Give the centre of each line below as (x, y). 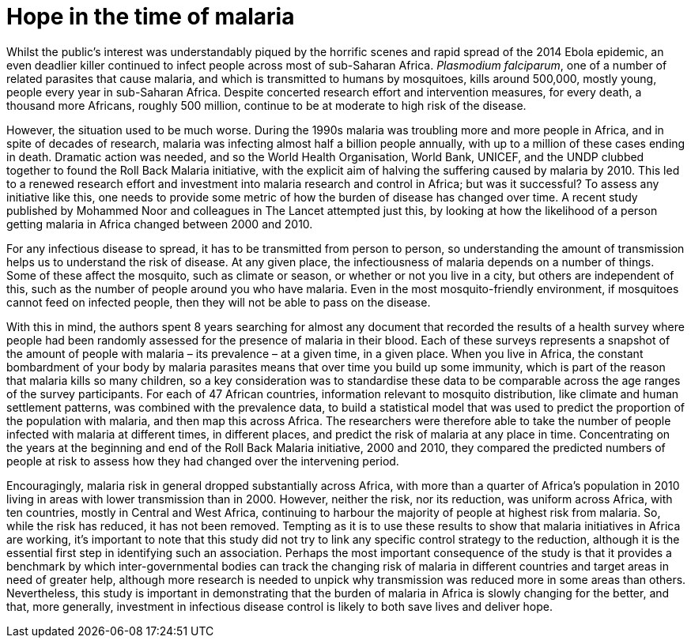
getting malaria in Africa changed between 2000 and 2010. (160, 224)
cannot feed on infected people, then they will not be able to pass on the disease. (219, 302)
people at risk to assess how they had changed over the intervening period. (203, 461)
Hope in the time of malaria (151, 17)
